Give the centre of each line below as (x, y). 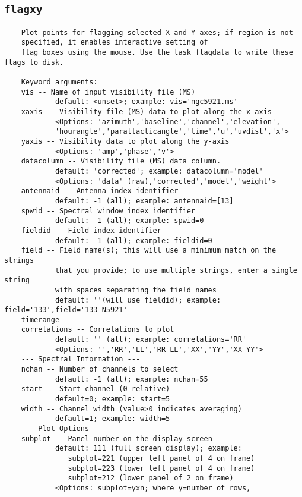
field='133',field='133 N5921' (66, 310)
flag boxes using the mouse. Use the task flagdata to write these (157, 53)
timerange (40, 320)
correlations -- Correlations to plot (98, 330)
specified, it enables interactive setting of (115, 43)
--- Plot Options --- (63, 429)
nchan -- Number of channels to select (100, 369)
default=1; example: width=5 (112, 419)
